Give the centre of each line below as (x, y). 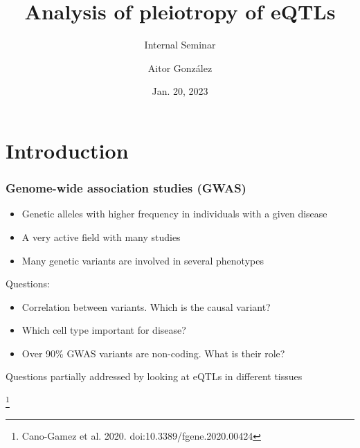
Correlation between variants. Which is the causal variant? (146, 306)
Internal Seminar (180, 45)
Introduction (67, 150)
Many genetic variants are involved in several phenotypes (143, 260)
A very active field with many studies (101, 236)
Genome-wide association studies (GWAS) (126, 188)
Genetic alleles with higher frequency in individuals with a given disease (174, 214)
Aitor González (180, 68)
